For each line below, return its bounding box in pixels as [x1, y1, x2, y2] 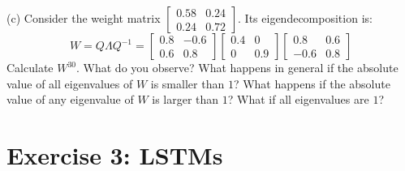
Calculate [6, 59, 54, 75]
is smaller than [150, 75, 225, 92]
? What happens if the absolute [233, 75, 390, 92]
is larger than [152, 91, 219, 108]
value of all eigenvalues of [6, 75, 133, 92]
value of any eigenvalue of [6, 91, 134, 108]
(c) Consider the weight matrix [6, 10, 161, 26]
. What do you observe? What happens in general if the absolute [76, 59, 399, 75]
